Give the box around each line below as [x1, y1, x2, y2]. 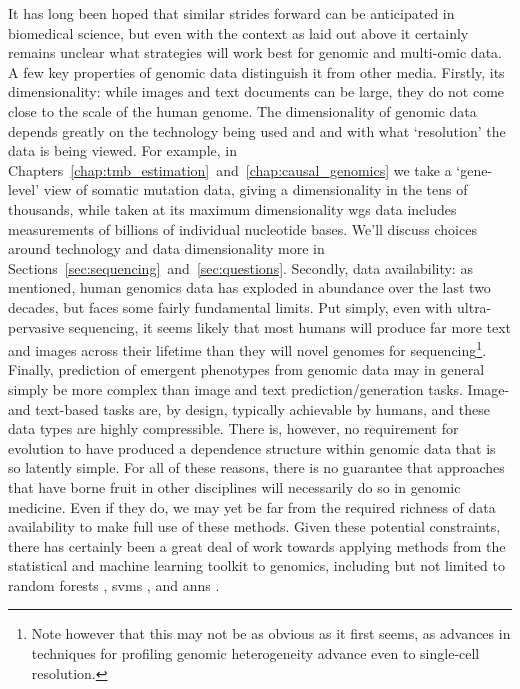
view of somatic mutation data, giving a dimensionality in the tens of [43, 179, 468, 200]
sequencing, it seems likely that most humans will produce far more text [68, 316, 512, 337]
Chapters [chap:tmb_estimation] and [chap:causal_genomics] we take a [8, 159, 452, 180]
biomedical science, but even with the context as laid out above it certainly [8, 22, 469, 43]
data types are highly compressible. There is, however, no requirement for [8, 418, 459, 439]
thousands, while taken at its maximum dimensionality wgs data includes [8, 198, 457, 219]
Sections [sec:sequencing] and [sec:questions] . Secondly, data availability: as [8, 257, 473, 278]
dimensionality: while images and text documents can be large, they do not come [8, 81, 505, 102]
